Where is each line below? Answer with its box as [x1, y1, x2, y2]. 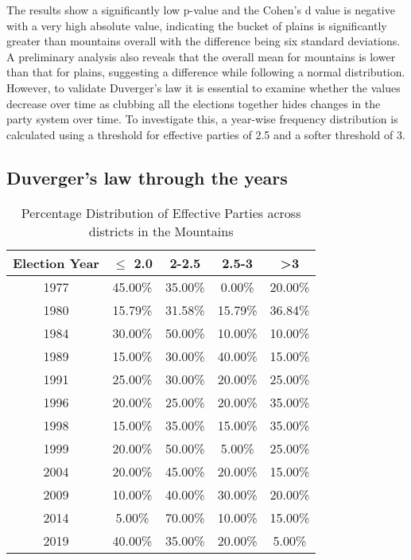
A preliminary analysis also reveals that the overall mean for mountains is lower [6, 48, 396, 64]
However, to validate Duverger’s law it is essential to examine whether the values [6, 79, 401, 95]
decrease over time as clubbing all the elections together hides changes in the [6, 95, 381, 111]
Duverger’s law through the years [6, 165, 288, 189]
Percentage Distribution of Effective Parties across [21, 203, 301, 222]
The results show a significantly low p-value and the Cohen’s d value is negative [6, 2, 395, 17]
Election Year [13, 253, 99, 272]
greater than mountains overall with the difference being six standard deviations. [6, 33, 401, 49]
